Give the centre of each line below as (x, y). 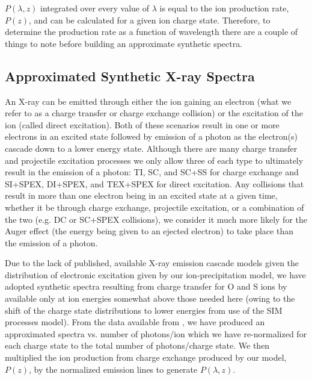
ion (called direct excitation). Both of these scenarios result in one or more (142, 124)
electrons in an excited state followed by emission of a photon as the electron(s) (151, 136)
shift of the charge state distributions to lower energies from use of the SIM (144, 310)
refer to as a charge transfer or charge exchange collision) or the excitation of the (154, 113)
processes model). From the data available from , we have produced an (135, 322)
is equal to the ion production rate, (224, 8)
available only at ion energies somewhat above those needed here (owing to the (150, 298)
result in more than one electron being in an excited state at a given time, (141, 195)
